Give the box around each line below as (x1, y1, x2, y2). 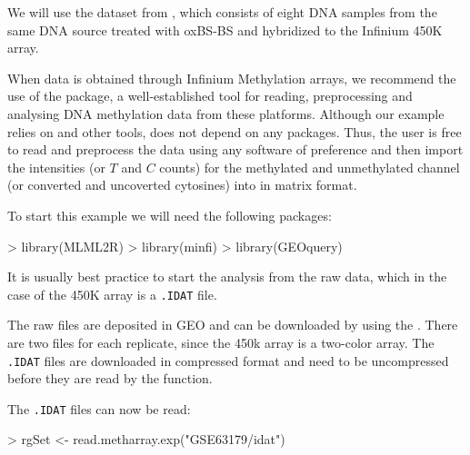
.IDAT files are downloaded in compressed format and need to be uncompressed (7, 351, 449, 370)
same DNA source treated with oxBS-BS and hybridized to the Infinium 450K (7, 20, 443, 39)
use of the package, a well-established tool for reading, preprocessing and (7, 86, 413, 105)
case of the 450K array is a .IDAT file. (7, 284, 217, 303)
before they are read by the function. (7, 369, 213, 388)
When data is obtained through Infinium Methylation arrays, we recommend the (7, 68, 456, 87)
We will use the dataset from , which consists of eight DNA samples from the (7, 3, 437, 21)
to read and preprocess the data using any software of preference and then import (7, 140, 464, 159)
